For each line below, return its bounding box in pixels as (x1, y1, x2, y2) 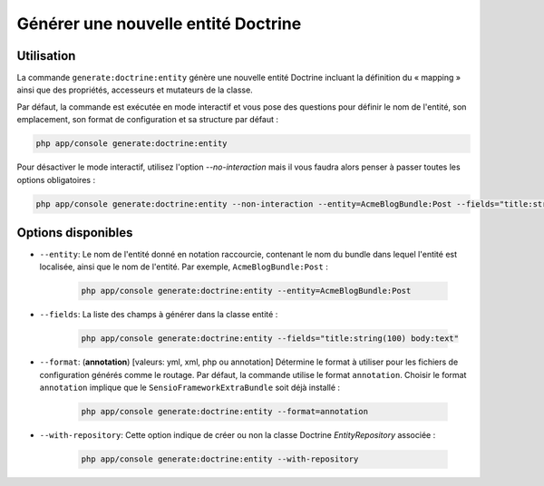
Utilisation (16, 48, 76, 63)
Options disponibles (16, 225, 133, 240)
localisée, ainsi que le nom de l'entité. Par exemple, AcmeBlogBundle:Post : (39, 261, 328, 272)
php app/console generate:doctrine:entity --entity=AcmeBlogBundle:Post (81, 286, 412, 296)
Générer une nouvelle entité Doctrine (16, 14, 302, 34)
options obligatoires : (16, 174, 95, 185)
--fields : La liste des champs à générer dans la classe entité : (39, 309, 278, 320)
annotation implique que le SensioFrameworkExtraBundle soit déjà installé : (39, 382, 340, 394)
